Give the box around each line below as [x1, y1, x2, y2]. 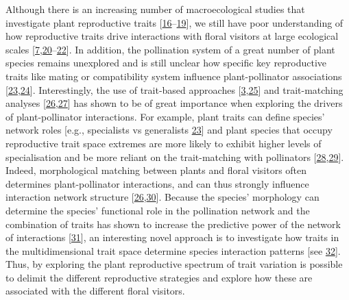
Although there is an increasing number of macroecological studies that [5, 2, 305, 16]
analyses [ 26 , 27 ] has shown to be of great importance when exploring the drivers [5, 96, 343, 110]
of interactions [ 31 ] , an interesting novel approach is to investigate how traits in [5, 230, 339, 245]
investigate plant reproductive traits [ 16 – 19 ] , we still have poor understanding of [5, 15, 344, 29]
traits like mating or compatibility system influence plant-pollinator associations [5, 68, 342, 83]
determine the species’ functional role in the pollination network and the [5, 203, 310, 217]
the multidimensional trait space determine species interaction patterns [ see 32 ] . [5, 243, 341, 258]
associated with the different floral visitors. [5, 284, 185, 298]
